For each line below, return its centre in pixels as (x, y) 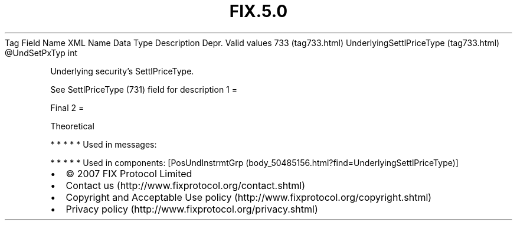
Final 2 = (67, 107)
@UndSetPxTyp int (41, 53)
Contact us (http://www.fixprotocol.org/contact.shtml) (186, 185)
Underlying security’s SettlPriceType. (122, 71)
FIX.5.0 (258, 11)
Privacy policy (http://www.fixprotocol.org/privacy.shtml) (192, 209)
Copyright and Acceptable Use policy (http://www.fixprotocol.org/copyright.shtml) (249, 197)
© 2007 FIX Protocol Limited (129, 173)
